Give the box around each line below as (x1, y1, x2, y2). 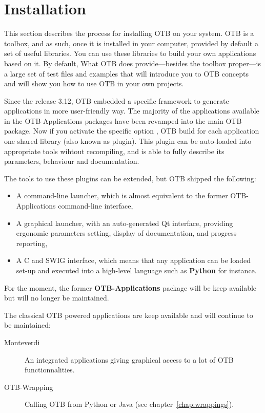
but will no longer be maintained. (4, 292, 109, 303)
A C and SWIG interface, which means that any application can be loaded (16, 255, 251, 266)
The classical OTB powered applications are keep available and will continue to (4, 309, 253, 320)
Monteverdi (4, 336, 40, 347)
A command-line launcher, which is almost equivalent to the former (16, 190, 228, 201)
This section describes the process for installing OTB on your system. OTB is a (4, 28, 254, 39)
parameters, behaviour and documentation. (4, 156, 139, 166)
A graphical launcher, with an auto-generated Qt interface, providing (16, 217, 233, 228)
